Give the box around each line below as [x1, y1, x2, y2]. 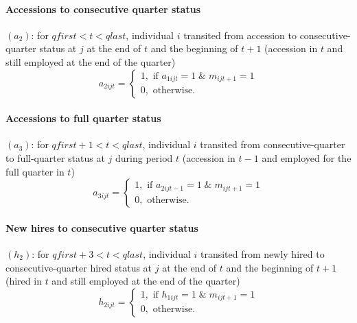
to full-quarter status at [5, 150, 105, 165]
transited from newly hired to [200, 246, 325, 261]
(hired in [5, 274, 42, 288]
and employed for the [262, 150, 352, 165]
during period [115, 150, 173, 165]
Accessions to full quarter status [5, 111, 161, 125]
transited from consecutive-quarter [200, 137, 345, 152]
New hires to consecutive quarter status [5, 220, 198, 235]
